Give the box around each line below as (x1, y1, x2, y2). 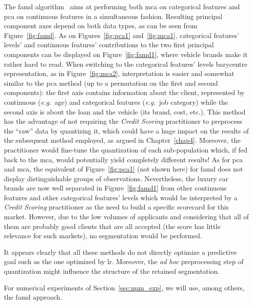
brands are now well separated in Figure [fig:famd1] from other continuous (4, 183, 227, 193)
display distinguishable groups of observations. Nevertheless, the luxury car (4, 173, 229, 183)
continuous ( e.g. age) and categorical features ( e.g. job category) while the (4, 96, 228, 107)
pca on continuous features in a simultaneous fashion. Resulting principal (4, 11, 223, 21)
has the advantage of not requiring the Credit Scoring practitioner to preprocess (4, 116, 242, 126)
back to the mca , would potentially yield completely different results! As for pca (4, 154, 243, 164)
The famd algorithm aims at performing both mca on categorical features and (4, 1, 240, 11)
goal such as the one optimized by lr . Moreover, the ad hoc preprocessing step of (4, 256, 244, 267)
